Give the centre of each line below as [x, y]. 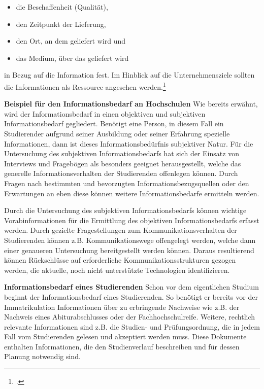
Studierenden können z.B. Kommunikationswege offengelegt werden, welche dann [130, 240]
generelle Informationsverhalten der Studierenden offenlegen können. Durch [121, 173]
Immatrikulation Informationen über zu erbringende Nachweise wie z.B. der [122, 307]
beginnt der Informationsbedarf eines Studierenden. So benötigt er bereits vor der [131, 296]
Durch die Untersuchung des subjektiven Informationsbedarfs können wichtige [125, 210]
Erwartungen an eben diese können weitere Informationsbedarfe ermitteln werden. [132, 193]
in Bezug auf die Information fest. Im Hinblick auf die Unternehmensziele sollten [129, 75]
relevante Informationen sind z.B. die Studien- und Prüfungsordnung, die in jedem [132, 326]
